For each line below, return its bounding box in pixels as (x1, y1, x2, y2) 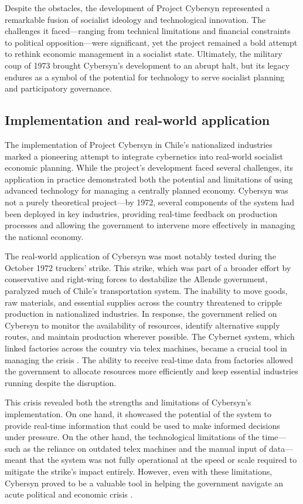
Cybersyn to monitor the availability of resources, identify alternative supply (5, 319, 280, 331)
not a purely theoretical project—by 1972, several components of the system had (5, 195, 294, 208)
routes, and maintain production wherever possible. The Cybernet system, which (5, 330, 295, 343)
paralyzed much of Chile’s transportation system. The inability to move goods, (5, 285, 288, 297)
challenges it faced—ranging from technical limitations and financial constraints (5, 25, 291, 37)
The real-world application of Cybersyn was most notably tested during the (5, 250, 276, 262)
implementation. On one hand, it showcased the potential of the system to (5, 408, 271, 420)
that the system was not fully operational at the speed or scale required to (29, 454, 297, 466)
